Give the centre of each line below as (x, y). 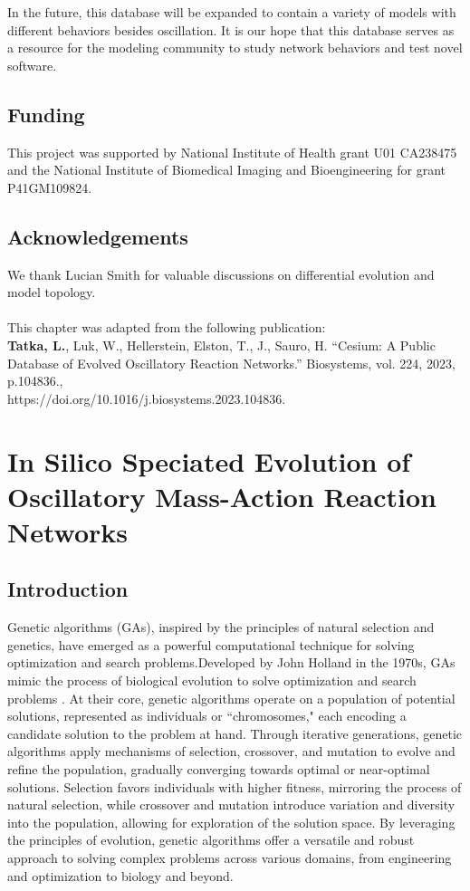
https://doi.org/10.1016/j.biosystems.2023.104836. (147, 398)
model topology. (52, 292)
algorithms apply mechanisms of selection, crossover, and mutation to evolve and (231, 751)
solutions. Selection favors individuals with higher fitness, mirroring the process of (235, 786)
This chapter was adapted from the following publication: (167, 327)
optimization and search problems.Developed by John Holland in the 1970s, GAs (231, 662)
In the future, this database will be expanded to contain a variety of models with (232, 12)
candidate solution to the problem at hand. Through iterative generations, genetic (235, 733)
